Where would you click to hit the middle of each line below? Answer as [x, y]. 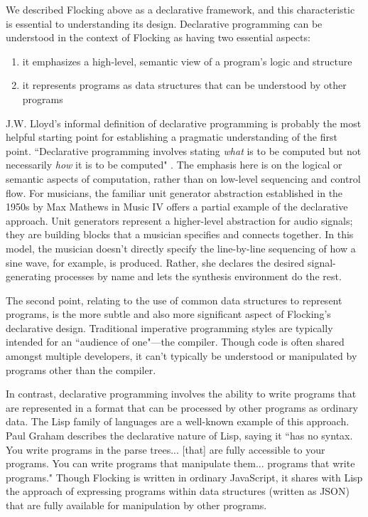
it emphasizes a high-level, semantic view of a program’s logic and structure [187, 61]
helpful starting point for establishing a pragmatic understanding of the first [172, 137]
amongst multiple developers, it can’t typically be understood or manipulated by [182, 356]
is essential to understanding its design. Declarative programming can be [164, 23]
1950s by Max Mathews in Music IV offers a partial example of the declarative [177, 207]
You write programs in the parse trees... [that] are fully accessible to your [166, 449]
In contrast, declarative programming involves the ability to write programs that [181, 394]
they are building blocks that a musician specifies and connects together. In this [180, 234]
